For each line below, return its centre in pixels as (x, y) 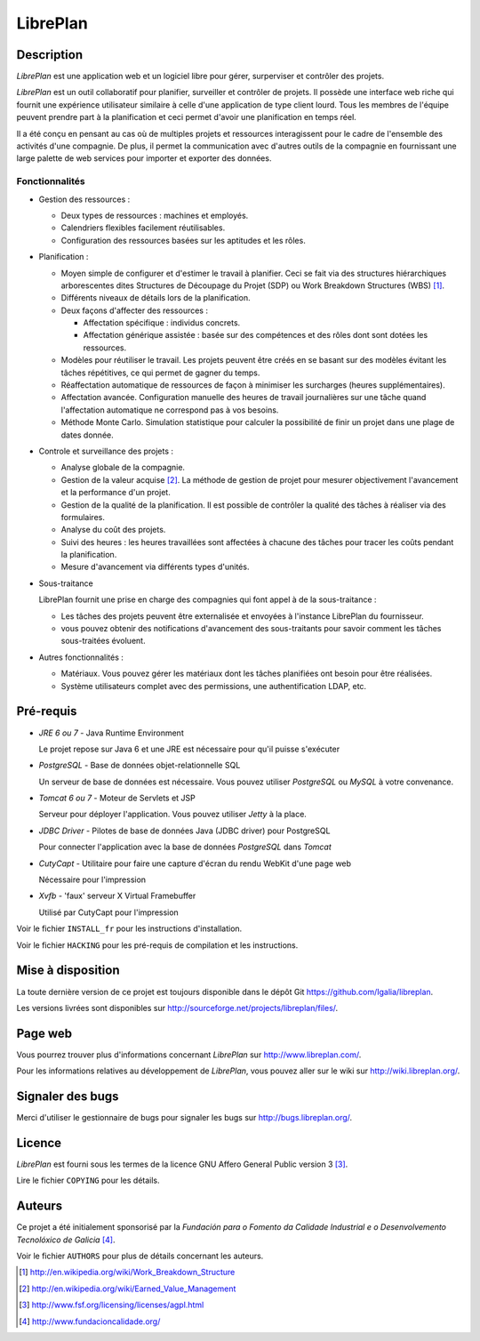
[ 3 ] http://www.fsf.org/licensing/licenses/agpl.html (112, 1305)
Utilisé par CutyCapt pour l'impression (109, 912)
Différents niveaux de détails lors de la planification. (156, 298)
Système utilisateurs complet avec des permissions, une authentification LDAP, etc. (214, 686)
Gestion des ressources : (84, 199)
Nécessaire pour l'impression (92, 879)
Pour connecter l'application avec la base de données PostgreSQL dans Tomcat (185, 847)
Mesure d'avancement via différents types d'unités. (155, 567)
